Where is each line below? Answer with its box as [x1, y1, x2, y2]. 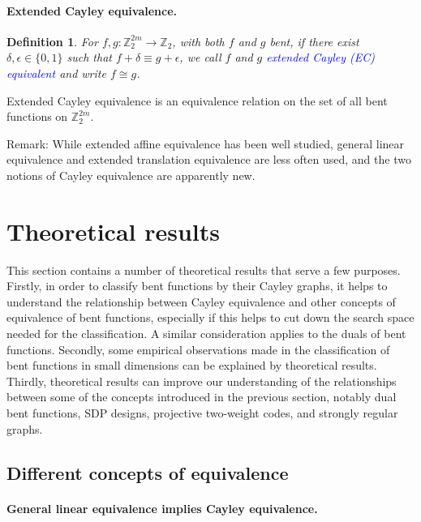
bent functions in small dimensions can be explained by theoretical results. [6, 357, 377, 374]
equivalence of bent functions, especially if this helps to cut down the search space [6, 309, 415, 326]
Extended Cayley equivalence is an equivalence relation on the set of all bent [6, 92, 388, 109]
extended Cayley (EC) [266, 49, 376, 66]
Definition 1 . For [6, 32, 98, 49]
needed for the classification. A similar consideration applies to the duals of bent [6, 325, 406, 342]
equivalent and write [6, 64, 106, 81]
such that [67, 49, 112, 66]
